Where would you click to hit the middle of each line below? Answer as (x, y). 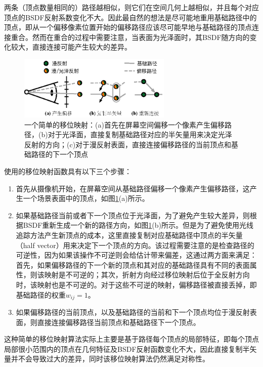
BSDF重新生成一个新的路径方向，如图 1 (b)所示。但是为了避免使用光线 (138, 225)
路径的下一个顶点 (59, 154)
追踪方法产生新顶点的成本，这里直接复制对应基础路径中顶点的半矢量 (129, 235)
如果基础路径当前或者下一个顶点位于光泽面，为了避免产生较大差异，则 (133, 215)
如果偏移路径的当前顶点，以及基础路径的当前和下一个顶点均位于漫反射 (133, 312)
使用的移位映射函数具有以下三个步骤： (68, 171)
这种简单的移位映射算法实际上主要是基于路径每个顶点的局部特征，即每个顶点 (131, 339)
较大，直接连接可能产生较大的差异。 (71, 47)
